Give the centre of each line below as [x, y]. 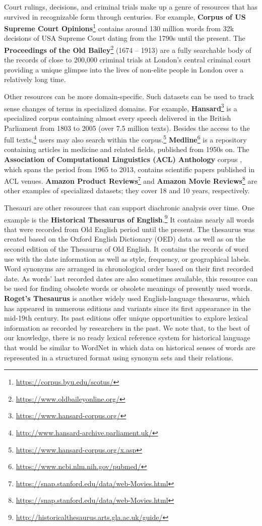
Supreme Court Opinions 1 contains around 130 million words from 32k [119, 27]
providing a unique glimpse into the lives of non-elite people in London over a [124, 69]
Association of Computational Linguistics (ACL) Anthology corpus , [123, 159]
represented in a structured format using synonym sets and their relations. [119, 357]
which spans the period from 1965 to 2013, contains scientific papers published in [129, 169]
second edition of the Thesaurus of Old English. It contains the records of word [126, 249]
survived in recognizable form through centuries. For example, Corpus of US [125, 16]
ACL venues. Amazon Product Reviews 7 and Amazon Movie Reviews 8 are [131, 180]
